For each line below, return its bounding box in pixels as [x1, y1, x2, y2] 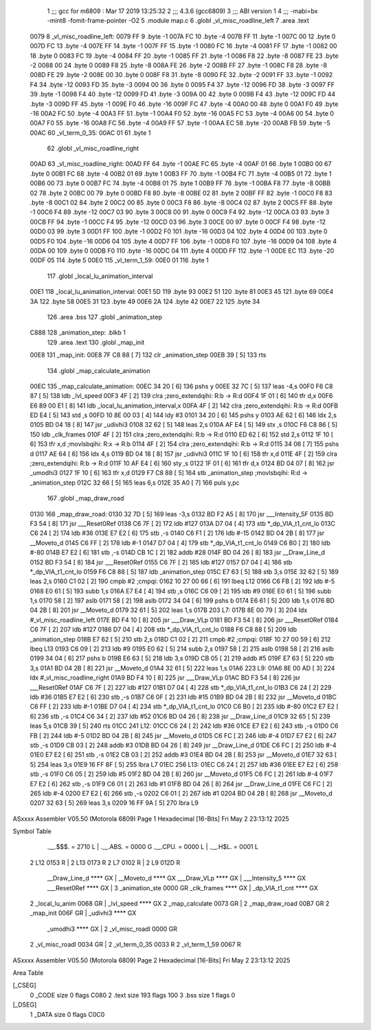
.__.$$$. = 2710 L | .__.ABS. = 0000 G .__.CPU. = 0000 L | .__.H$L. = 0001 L [47, 843, 259, 851]
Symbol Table [12, 827, 52, 836]
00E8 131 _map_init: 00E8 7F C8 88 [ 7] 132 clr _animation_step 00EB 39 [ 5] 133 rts [30, 351, 267, 359]
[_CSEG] [12, 981, 37, 989]
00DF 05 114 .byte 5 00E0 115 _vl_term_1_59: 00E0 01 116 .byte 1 [30, 256, 209, 264]
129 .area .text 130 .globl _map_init [47, 338, 145, 346]
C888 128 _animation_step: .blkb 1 [30, 328, 126, 337]
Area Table [12, 968, 44, 977]
